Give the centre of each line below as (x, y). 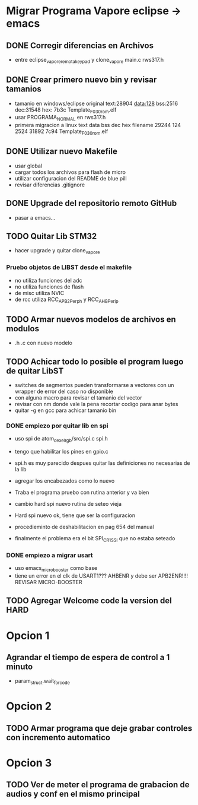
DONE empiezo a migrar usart (49, 555)
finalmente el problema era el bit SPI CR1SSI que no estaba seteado (95, 539)
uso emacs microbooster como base (56, 569)
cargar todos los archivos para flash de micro (70, 172)
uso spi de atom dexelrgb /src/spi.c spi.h (61, 439)
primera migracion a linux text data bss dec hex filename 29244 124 (98, 125)
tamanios (24, 89)
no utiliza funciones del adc (48, 280)
